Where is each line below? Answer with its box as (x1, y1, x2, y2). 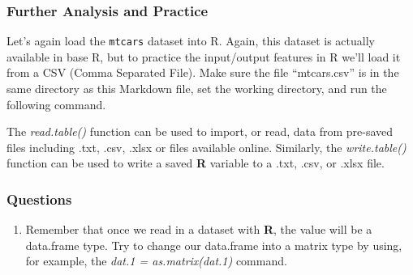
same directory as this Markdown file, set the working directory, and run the (6, 80, 387, 97)
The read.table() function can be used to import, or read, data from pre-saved (6, 123, 394, 140)
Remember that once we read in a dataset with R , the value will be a (25, 221, 372, 238)
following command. (6, 95, 106, 112)
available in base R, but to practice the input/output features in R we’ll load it (6, 48, 401, 65)
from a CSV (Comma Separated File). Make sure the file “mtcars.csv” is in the (6, 64, 399, 81)
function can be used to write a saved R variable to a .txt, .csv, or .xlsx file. (6, 154, 385, 171)
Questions (6, 188, 72, 209)
